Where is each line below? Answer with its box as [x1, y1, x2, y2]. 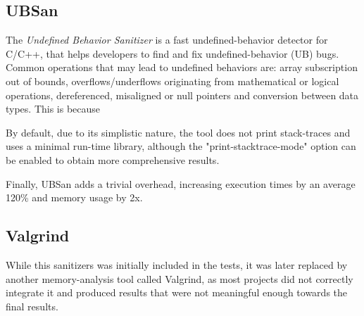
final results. [6, 298, 58, 313]
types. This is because [6, 101, 101, 116]
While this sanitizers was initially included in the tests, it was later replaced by [6, 257, 348, 272]
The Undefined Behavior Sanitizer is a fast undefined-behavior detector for [6, 32, 328, 47]
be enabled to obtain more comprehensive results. [6, 152, 220, 167]
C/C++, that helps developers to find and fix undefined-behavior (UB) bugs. [6, 46, 339, 61]
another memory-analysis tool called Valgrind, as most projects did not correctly [6, 271, 353, 286]
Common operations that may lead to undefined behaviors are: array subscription [6, 60, 358, 75]
